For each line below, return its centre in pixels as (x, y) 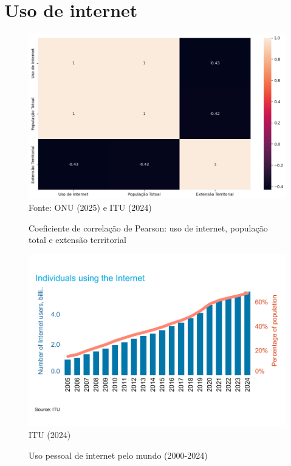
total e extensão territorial (77, 240)
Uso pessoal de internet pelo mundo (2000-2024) (118, 455)
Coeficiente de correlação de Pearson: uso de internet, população (148, 228)
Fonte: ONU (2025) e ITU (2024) (90, 207)
